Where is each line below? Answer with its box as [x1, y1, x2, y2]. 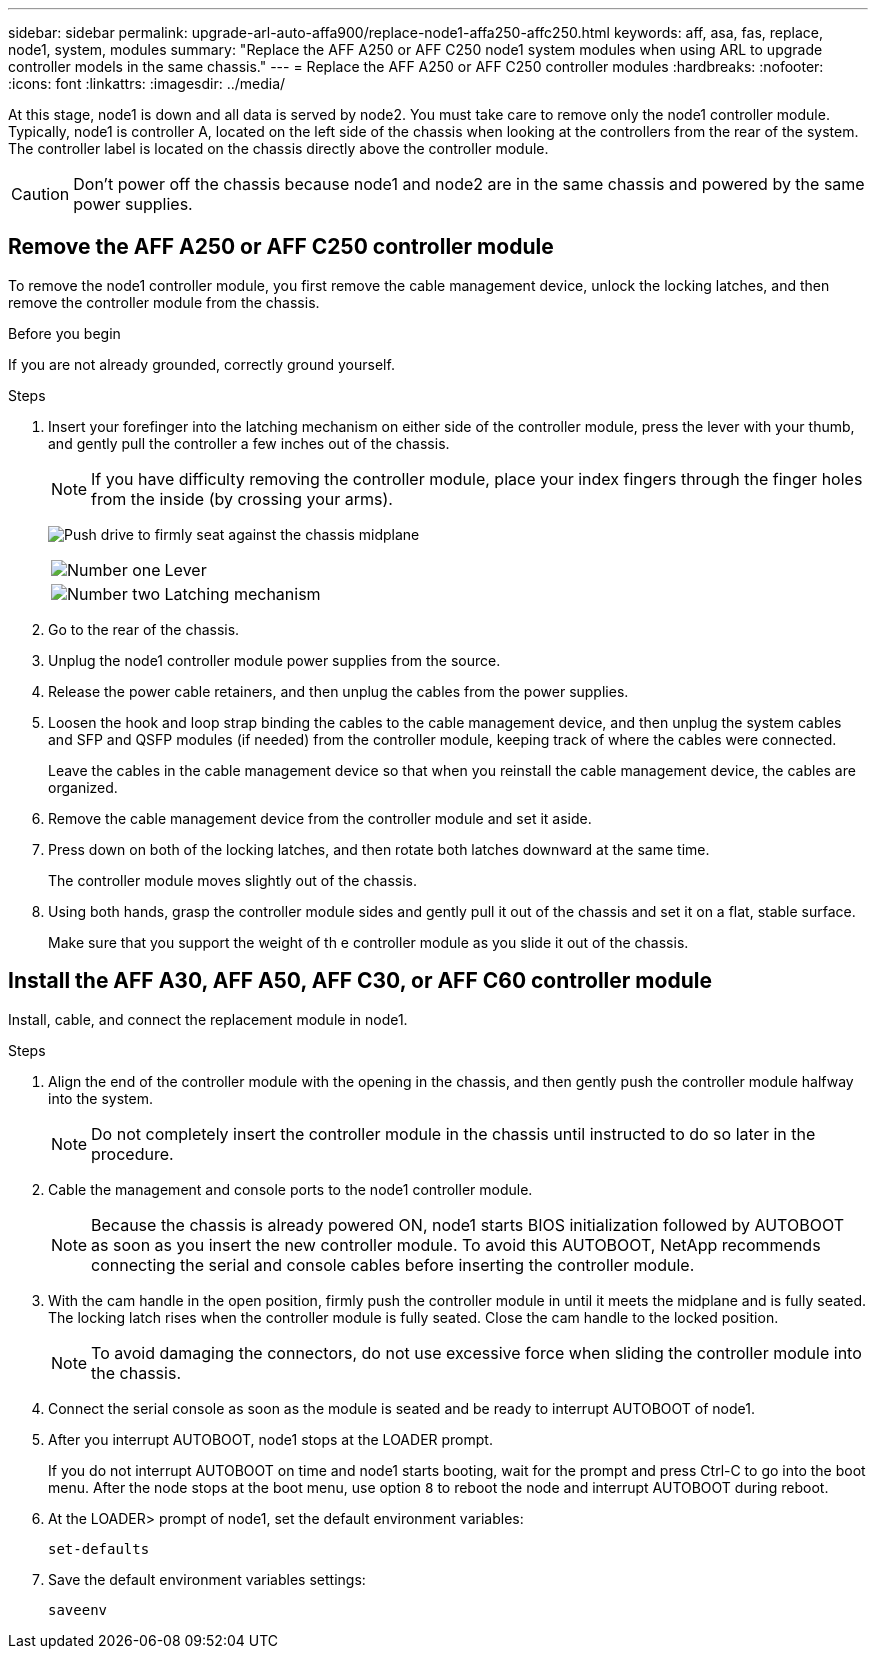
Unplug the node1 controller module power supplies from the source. [48, 651, 501, 669]
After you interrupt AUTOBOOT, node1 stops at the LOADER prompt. [48, 1430, 493, 1448]
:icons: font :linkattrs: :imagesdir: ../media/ [8, 75, 286, 92]
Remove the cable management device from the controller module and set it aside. [48, 809, 592, 827]
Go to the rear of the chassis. [48, 620, 240, 638]
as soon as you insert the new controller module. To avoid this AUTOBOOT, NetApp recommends [91, 1234, 821, 1255]
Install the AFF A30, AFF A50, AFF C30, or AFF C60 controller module [8, 968, 712, 994]
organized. [48, 778, 118, 796]
